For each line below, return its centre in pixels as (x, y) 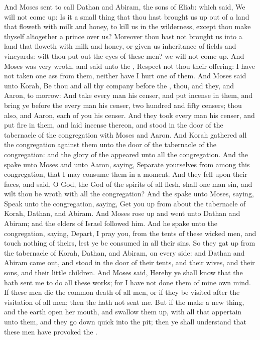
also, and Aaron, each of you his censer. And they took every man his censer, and (129, 115)
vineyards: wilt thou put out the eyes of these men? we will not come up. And (124, 55)
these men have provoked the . (51, 331)
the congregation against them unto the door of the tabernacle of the (110, 144)
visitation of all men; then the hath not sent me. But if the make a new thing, (124, 302)
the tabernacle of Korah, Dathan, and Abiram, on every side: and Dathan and (124, 252)
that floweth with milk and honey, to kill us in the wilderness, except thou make (127, 26)
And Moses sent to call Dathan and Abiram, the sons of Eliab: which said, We (125, 7)
